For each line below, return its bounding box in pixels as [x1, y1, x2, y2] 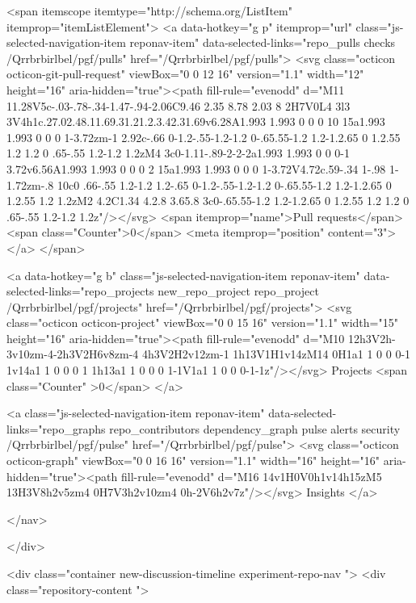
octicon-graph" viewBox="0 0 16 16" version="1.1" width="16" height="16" [6, 452, 380, 469]
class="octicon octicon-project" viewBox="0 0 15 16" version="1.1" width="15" [6, 314, 398, 331]
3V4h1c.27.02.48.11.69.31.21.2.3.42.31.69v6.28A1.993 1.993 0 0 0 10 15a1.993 [6, 113, 385, 130]
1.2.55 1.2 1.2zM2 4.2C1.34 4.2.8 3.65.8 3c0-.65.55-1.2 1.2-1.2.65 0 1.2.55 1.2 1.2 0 [6, 192, 410, 209]
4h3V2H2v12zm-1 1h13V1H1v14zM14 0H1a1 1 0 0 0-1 [141, 345, 411, 362]
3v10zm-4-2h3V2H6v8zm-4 [6, 345, 139, 362]
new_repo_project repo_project [158, 283, 319, 299]
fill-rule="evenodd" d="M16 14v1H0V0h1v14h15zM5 [121, 467, 382, 484]
